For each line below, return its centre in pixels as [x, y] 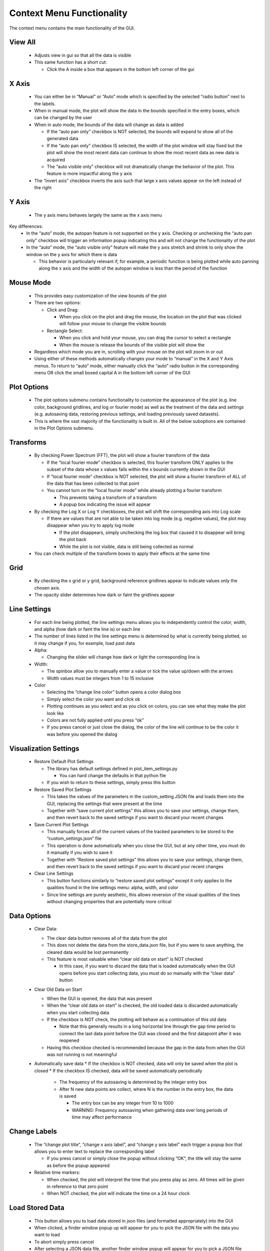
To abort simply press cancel [64, 1241]
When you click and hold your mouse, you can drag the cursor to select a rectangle [145, 338]
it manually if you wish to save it [79, 853]
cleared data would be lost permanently [88, 952]
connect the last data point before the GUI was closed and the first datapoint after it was [150, 1033]
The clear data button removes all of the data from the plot [107, 938]
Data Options [30, 916]
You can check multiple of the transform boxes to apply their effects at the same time [122, 553]
